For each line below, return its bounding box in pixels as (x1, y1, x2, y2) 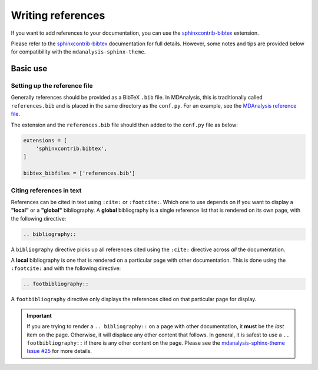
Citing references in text (11, 186, 82, 194)
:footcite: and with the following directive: (11, 265, 121, 272)
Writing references (11, 9, 105, 22)
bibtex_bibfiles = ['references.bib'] (23, 170, 135, 176)
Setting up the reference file (11, 82, 93, 90)
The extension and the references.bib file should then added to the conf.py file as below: (11, 121, 238, 128)
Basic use (11, 64, 48, 74)
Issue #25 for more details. (26, 348, 92, 355)
